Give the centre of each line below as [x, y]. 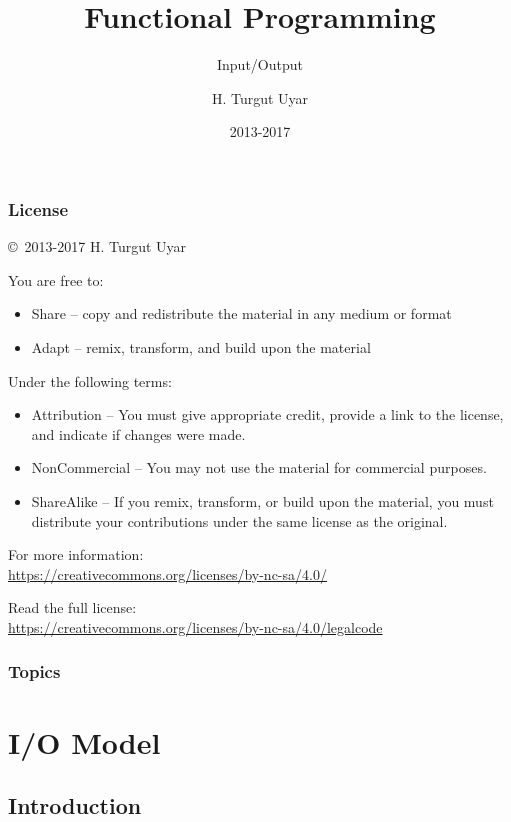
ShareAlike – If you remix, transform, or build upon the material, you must [262, 500]
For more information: [76, 554]
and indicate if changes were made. [138, 433]
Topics [34, 671]
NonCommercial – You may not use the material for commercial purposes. [259, 467]
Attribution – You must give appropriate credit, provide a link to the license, [267, 414]
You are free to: [56, 279]
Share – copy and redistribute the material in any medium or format [241, 313]
